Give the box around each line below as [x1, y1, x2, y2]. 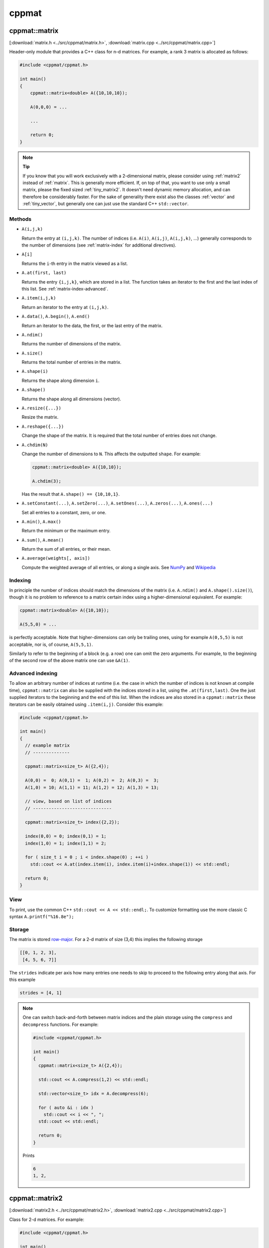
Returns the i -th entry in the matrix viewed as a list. [21, 260, 128, 267]
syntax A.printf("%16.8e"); [9, 914, 74, 920]
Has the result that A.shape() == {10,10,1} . [21, 491, 120, 497]
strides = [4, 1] [19, 990, 62, 995]
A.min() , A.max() [21, 518, 62, 524]
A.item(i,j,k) [21, 295, 56, 301]
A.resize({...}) [21, 405, 62, 411]
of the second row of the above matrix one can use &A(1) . [9, 657, 130, 663]
